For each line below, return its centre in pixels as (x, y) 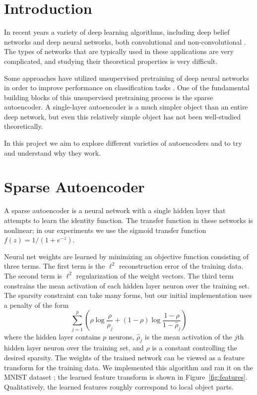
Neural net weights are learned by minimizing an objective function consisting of (127, 256)
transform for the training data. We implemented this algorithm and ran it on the (128, 367)
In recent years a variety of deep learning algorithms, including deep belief (117, 32)
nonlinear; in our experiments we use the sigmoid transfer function (105, 230)
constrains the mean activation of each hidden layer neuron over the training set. (127, 285)
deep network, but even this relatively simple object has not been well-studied (123, 116)
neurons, (121, 336)
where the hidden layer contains (52, 336)
